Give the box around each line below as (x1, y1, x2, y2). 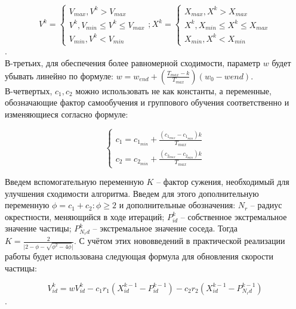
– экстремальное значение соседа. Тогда (92, 222, 238, 234)
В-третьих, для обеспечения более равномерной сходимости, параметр (5, 57, 261, 69)
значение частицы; (5, 222, 72, 234)
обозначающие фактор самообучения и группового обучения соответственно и (5, 96, 289, 109)
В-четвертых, (5, 84, 53, 97)
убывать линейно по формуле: (5, 69, 113, 82)
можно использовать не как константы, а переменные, (75, 84, 272, 97)
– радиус (250, 199, 282, 211)
